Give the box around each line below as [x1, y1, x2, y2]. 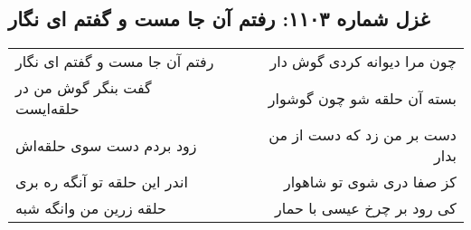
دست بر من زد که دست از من [268, 124, 457, 146]
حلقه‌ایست [15, 98, 80, 120]
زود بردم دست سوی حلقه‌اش [15, 134, 197, 156]
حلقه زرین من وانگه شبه [15, 197, 166, 219]
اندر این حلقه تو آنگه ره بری [15, 171, 188, 193]
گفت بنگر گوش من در [15, 77, 152, 99]
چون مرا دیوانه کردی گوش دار [269, 51, 457, 72]
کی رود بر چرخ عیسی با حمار [275, 197, 457, 219]
